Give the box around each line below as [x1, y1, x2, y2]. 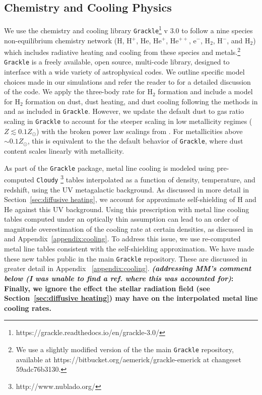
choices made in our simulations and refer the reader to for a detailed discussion [4, 76, 251, 87]
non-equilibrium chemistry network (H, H [4, 35, 132, 45]
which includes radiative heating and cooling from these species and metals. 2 [4, 45, 241, 57]
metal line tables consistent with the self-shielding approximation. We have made [4, 243, 254, 254]
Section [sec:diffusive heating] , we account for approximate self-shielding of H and [4, 194, 256, 205]
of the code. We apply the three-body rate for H [4, 86, 153, 97]
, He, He [136, 35, 162, 45]
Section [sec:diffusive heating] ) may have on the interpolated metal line [4, 293, 258, 303]
